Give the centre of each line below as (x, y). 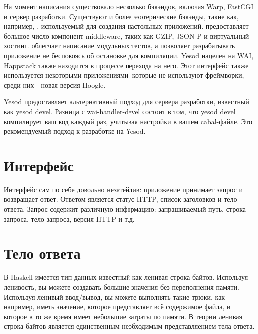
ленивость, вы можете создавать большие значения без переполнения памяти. (122, 286)
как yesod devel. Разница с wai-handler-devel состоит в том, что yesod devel (120, 111)
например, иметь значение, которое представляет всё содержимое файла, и (117, 306)
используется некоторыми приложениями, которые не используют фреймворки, (124, 75)
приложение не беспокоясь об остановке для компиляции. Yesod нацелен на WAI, (129, 55)
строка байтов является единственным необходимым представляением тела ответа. (129, 326)
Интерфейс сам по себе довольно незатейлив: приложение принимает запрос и (123, 189)
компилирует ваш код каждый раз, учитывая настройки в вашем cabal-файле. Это (128, 121)
